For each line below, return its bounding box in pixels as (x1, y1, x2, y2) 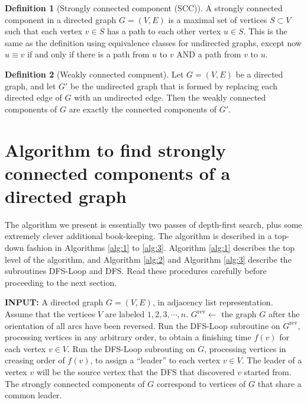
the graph (221, 308, 257, 320)
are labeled (105, 308, 145, 320)
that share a (257, 377, 302, 389)
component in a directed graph (5, 13, 117, 25)
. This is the (243, 25, 287, 37)
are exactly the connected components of (69, 102, 217, 115)
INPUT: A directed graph (5, 296, 104, 308)
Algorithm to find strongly (5, 137, 226, 162)
